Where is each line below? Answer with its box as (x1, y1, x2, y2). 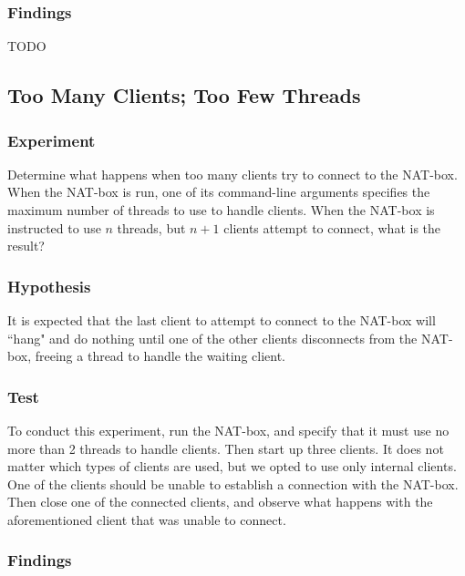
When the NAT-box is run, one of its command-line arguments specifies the (7, 182, 430, 201)
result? (7, 236, 45, 255)
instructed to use (7, 218, 101, 237)
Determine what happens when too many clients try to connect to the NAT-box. (7, 164, 458, 183)
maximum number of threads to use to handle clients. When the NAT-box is (7, 201, 435, 219)
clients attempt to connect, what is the (223, 218, 441, 237)
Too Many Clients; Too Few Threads (7, 81, 361, 109)
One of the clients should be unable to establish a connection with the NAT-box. (7, 474, 459, 493)
